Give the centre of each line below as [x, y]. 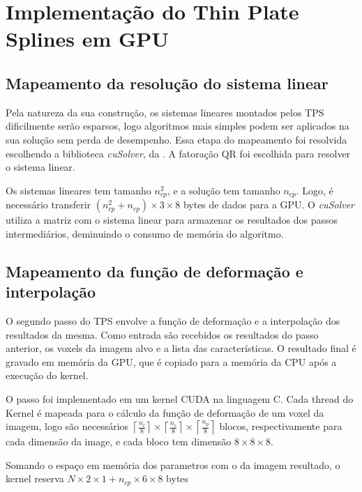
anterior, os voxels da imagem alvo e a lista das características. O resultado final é [181, 348]
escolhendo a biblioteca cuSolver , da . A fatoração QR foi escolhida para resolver [178, 153]
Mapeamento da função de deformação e [154, 271]
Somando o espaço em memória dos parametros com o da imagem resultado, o [173, 464]
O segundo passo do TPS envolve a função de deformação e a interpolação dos [173, 320]
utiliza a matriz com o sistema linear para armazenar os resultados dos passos [172, 220]
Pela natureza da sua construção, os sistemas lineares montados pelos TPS [165, 112]
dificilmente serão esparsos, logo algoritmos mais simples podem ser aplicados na [178, 126]
